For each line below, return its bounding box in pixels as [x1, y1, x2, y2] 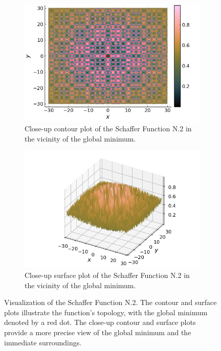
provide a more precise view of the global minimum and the [4, 327, 191, 337]
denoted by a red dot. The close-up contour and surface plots [4, 317, 196, 327]
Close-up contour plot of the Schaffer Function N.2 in [25, 123, 192, 133]
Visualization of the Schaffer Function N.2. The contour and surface [4, 297, 217, 308]
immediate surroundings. [4, 337, 82, 347]
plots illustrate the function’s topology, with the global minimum [4, 307, 208, 317]
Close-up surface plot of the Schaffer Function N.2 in [25, 270, 190, 280]
